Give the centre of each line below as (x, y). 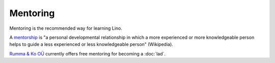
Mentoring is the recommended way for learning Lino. (66, 28)
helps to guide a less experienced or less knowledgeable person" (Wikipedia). (91, 44)
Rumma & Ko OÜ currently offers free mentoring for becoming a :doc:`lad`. (87, 53)
